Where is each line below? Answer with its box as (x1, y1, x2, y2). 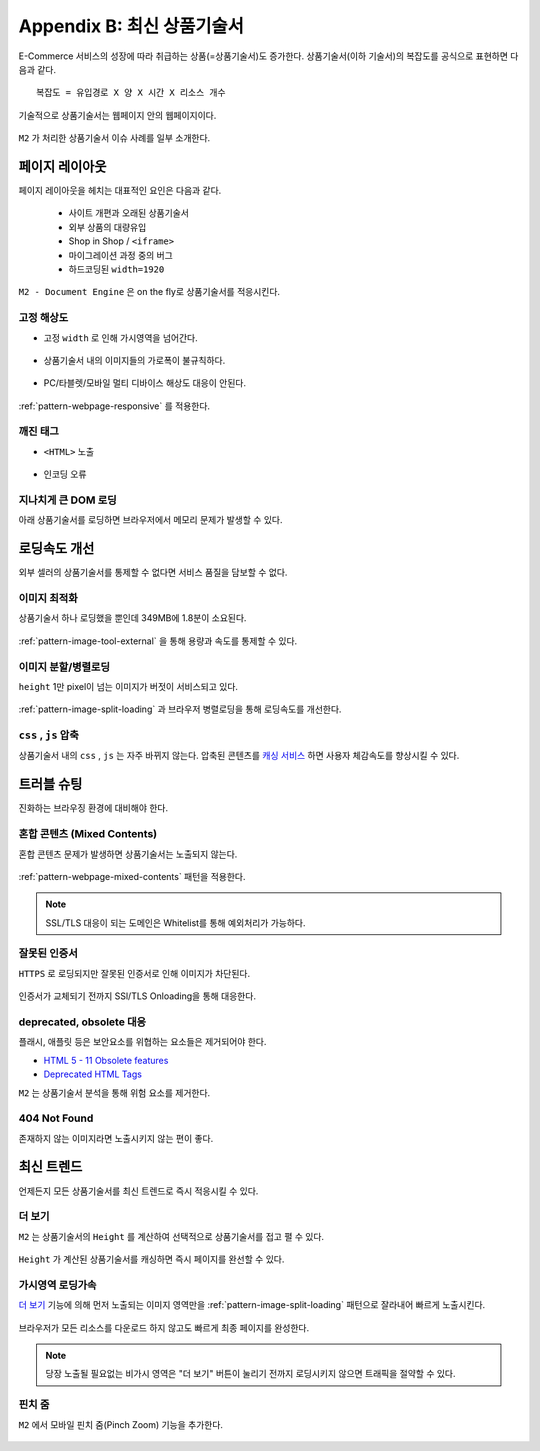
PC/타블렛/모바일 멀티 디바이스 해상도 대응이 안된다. (43, 377, 247, 389)
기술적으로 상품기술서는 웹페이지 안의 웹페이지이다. (18, 109, 217, 121)
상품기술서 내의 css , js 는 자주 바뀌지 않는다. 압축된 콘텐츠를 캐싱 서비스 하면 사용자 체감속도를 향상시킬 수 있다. (18, 750, 460, 762)
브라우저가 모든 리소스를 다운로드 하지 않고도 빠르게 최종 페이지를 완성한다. (18, 1321, 310, 1334)
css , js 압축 (18, 728, 79, 742)
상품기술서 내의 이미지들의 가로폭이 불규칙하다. (43, 354, 226, 366)
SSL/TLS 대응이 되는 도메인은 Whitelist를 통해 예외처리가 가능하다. (45, 916, 306, 929)
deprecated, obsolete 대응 (18, 1015, 147, 1029)
